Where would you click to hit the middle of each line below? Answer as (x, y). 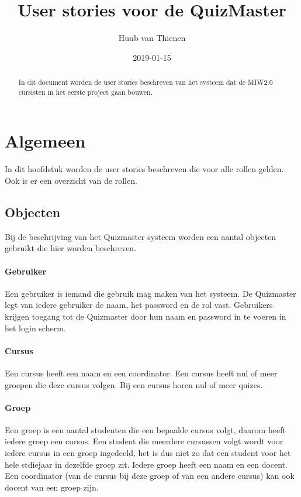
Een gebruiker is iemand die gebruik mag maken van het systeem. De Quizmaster (150, 293)
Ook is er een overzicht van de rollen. (71, 180)
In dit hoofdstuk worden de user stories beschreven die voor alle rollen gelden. (144, 169)
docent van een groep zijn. (52, 487)
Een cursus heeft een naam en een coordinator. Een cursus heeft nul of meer (141, 373)
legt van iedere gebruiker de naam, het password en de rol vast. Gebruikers (139, 305)
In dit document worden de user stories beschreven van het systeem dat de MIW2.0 (146, 82)
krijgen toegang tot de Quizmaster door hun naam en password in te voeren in (146, 316)
